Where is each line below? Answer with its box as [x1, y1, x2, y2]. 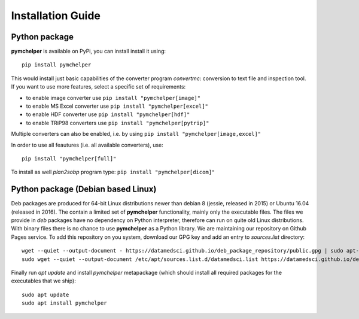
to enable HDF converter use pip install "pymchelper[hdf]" [26, 111, 190, 118]
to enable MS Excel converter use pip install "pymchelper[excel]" [26, 102, 209, 110]
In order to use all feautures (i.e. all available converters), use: [11, 141, 164, 148]
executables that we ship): [11, 277, 76, 284]
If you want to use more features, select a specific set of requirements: [11, 83, 186, 90]
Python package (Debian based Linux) [11, 184, 157, 195]
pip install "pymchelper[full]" [22, 155, 117, 162]
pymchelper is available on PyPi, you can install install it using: [11, 48, 166, 55]
